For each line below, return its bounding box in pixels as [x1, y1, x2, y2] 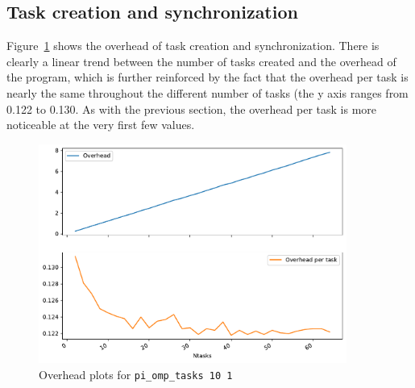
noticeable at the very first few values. [6, 116, 195, 133]
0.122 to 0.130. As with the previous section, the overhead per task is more [6, 100, 377, 117]
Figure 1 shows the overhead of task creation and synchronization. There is [6, 37, 380, 54]
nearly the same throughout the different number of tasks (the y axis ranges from [6, 84, 409, 101]
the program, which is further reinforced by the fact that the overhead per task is [6, 69, 409, 86]
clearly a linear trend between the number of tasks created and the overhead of [6, 52, 396, 69]
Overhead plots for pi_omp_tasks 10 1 [39, 365, 233, 382]
